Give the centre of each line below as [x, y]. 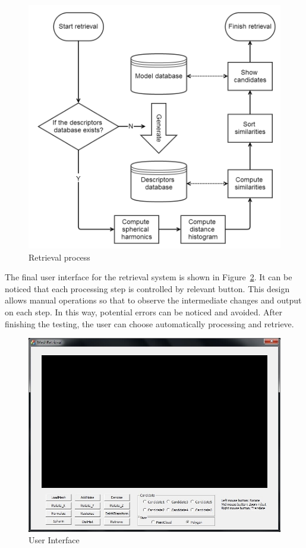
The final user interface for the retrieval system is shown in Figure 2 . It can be [149, 277]
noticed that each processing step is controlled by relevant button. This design [147, 288]
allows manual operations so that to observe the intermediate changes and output [153, 300]
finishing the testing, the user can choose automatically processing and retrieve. [149, 323]
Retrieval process [59, 257]
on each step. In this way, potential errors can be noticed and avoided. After [144, 311]
